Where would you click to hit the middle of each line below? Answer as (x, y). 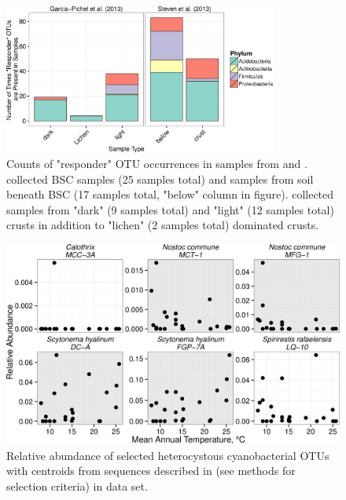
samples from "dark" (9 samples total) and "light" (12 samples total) (170, 209)
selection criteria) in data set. (77, 485)
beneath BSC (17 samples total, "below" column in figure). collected (170, 194)
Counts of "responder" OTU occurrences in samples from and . (157, 164)
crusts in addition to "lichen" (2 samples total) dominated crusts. (163, 225)
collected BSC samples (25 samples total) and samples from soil (160, 179)
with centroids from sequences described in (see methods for (151, 471)
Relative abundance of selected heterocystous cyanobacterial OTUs (168, 455)
